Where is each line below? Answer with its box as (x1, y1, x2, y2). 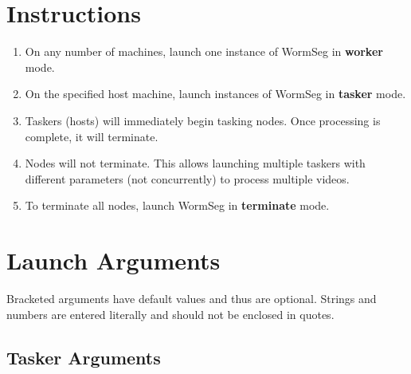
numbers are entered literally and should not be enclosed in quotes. (6, 305, 335, 322)
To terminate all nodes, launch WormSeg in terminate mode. (25, 197, 330, 214)
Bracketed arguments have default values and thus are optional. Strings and (6, 290, 377, 306)
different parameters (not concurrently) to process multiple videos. (25, 170, 350, 187)
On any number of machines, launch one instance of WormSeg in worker (25, 43, 383, 60)
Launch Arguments (6, 244, 221, 277)
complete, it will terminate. (25, 128, 159, 144)
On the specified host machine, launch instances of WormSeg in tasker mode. (25, 85, 406, 102)
